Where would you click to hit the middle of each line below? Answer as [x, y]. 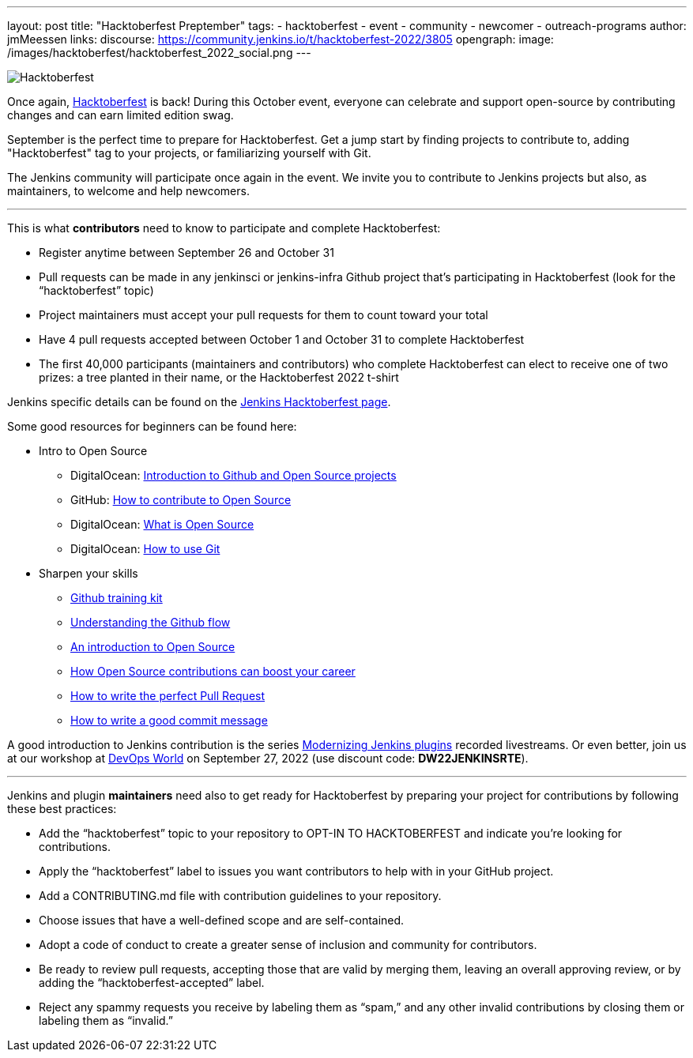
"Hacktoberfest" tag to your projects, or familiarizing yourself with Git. [189, 153]
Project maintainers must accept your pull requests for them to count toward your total [264, 315]
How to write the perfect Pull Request [168, 696]
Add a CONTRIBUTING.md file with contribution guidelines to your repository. [240, 896]
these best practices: [62, 809]
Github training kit [117, 598]
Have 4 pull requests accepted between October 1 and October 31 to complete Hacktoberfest [282, 339]
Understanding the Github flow [151, 622]
